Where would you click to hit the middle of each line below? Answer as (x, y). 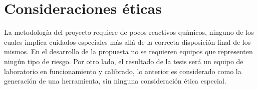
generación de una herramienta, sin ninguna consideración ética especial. (115, 81)
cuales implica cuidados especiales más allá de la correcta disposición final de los (127, 42)
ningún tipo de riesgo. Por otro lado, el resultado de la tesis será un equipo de (124, 61)
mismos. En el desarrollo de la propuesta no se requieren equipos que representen (128, 51)
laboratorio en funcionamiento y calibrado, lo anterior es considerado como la (123, 71)
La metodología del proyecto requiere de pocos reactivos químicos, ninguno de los (129, 32)
